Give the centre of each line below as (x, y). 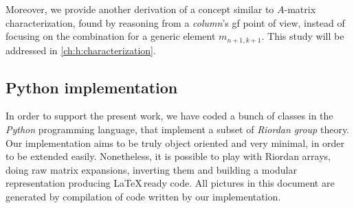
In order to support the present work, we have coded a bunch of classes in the (169, 116)
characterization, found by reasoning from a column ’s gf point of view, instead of (175, 22)
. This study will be (303, 36)
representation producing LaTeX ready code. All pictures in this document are (170, 183)
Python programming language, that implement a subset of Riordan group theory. (177, 129)
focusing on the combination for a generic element (111, 36)
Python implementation (92, 87)
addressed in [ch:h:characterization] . (81, 50)
